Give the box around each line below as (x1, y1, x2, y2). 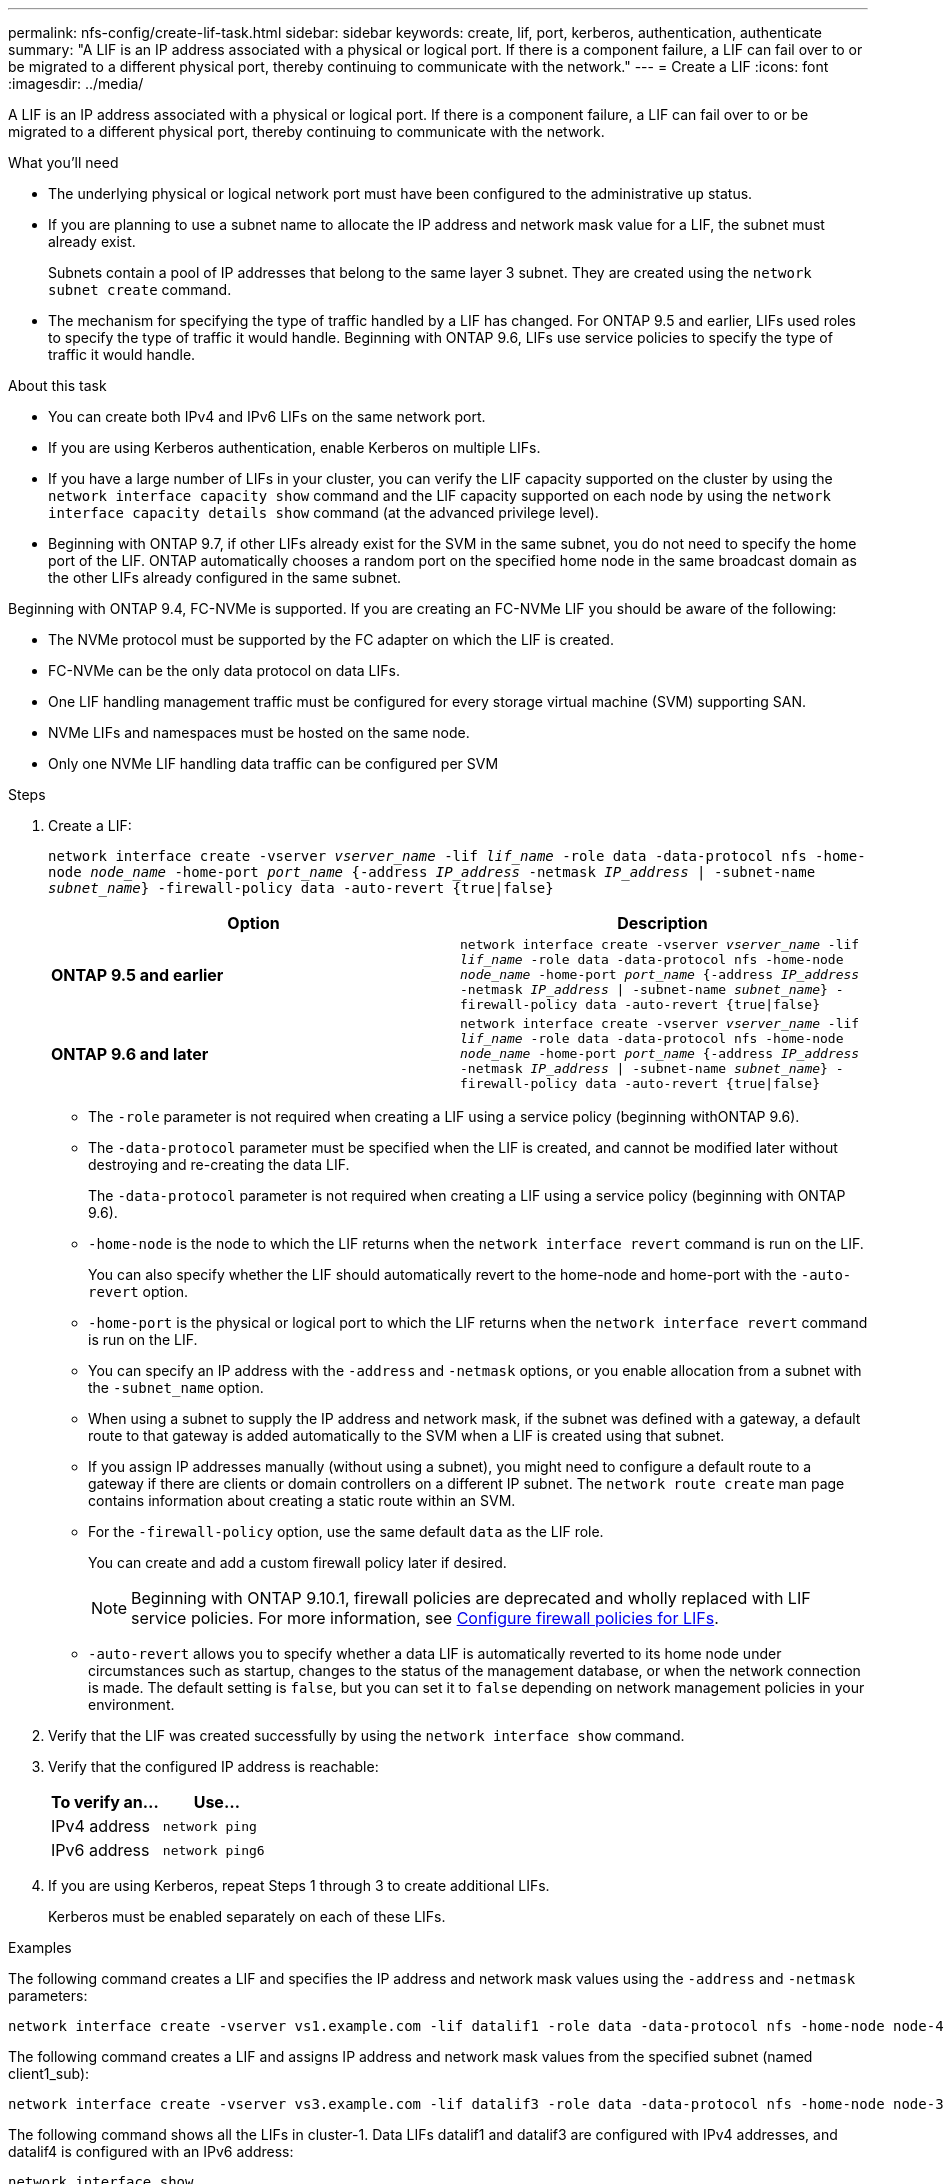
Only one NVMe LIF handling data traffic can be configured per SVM (48, 755, 499, 772)
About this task (8, 377, 107, 394)
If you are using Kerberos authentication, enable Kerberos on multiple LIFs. (48, 439, 541, 456)
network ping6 (162, 1842, 265, 1858)
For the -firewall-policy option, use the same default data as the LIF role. (88, 1523, 604, 1540)
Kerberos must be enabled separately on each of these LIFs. (48, 1908, 446, 1925)
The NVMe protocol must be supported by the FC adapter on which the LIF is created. (48, 631, 614, 648)
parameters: (8, 1987, 88, 2004)
